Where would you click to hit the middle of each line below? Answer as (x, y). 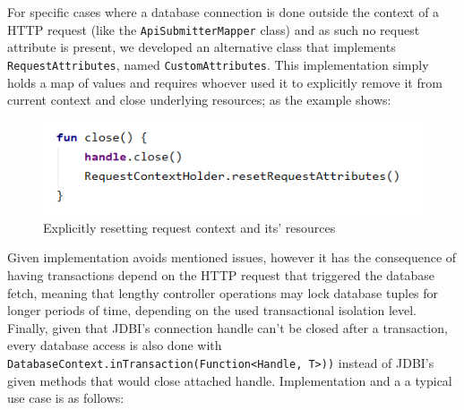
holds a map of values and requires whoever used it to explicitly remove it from (225, 82)
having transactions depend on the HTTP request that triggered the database (221, 274)
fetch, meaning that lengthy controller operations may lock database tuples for (223, 292)
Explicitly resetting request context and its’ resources (189, 227)
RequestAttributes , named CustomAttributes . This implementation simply (218, 64)
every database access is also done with (115, 345)
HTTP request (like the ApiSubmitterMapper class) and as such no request (214, 29)
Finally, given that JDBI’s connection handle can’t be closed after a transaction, (228, 327)
